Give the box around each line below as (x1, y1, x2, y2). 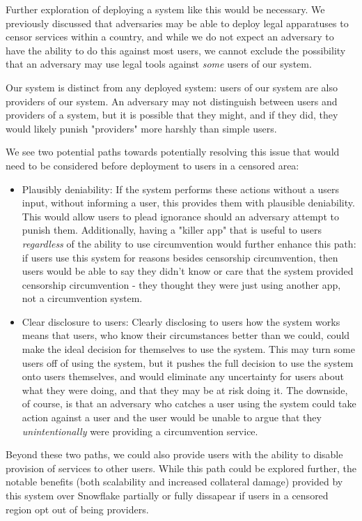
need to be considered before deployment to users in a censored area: (6, 158, 299, 172)
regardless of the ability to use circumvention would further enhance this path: (22, 236, 356, 250)
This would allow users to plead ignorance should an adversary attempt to (22, 209, 339, 223)
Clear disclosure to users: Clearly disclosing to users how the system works (22, 314, 340, 329)
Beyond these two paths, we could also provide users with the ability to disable (6, 447, 343, 462)
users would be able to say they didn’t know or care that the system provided (22, 264, 354, 278)
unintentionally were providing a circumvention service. (22, 423, 258, 438)
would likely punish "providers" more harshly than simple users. (6, 121, 277, 135)
